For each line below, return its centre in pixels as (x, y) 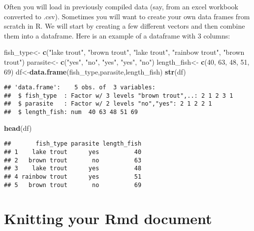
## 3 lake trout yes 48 (73, 169)
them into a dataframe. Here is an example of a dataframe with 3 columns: (117, 35)
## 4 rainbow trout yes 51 (73, 177)
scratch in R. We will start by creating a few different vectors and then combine (125, 26)
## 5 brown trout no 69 (73, 185)
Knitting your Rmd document (108, 218)
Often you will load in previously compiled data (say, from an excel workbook (121, 6)
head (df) (18, 128)
